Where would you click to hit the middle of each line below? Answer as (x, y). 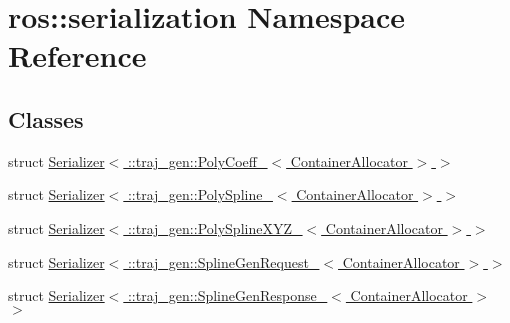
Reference (77, 55)
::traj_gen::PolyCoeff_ (197, 160)
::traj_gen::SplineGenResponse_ (227, 295)
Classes (46, 118)
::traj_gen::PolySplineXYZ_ (215, 227)
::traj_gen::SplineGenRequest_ (223, 261)
